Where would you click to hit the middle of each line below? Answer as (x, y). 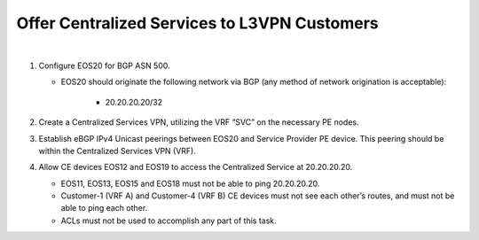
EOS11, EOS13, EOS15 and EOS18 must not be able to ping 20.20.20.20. (190, 183)
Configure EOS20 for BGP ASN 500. (104, 66)
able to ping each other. (104, 208)
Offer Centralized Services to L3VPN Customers (197, 23)
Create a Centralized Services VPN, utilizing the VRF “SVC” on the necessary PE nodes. (199, 122)
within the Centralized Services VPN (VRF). (118, 151)
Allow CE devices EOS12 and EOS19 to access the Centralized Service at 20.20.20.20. (196, 167)
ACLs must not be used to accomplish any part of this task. (169, 221)
